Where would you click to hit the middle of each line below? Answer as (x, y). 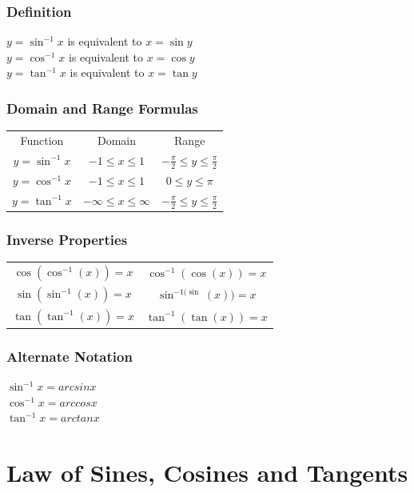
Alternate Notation (70, 356)
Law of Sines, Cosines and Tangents (207, 473)
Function (42, 140)
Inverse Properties (67, 239)
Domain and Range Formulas (102, 108)
